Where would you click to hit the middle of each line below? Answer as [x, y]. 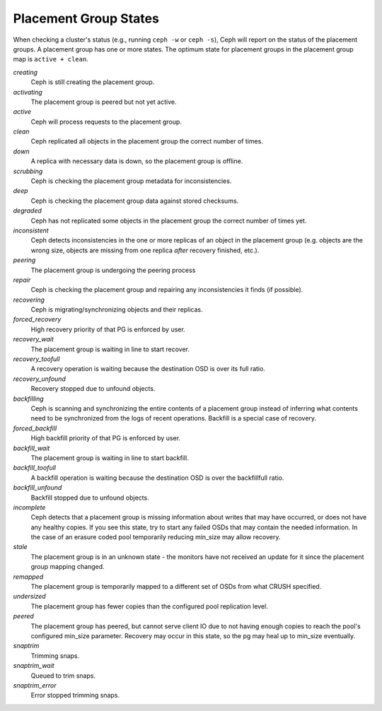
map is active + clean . [51, 59]
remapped [28, 577]
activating [28, 92]
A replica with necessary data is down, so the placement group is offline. [137, 161]
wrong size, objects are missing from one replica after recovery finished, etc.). [145, 250]
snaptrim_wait [34, 666]
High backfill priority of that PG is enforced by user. [105, 438]
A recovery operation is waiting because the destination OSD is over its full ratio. [148, 369]
